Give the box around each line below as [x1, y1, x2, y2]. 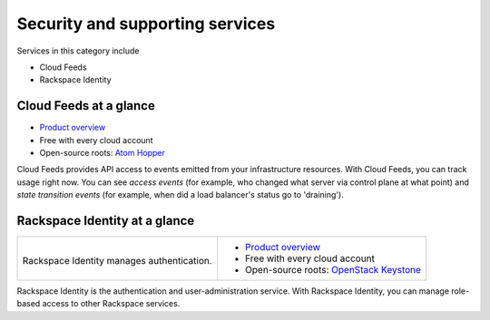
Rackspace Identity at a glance [16, 213, 195, 228]
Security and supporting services [16, 14, 276, 34]
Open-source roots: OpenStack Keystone [245, 264, 422, 276]
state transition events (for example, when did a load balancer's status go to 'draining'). [16, 189, 344, 200]
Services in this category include [16, 45, 140, 56]
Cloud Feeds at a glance [16, 98, 156, 113]
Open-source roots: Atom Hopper [39, 148, 165, 159]
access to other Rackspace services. [42, 298, 181, 309]
